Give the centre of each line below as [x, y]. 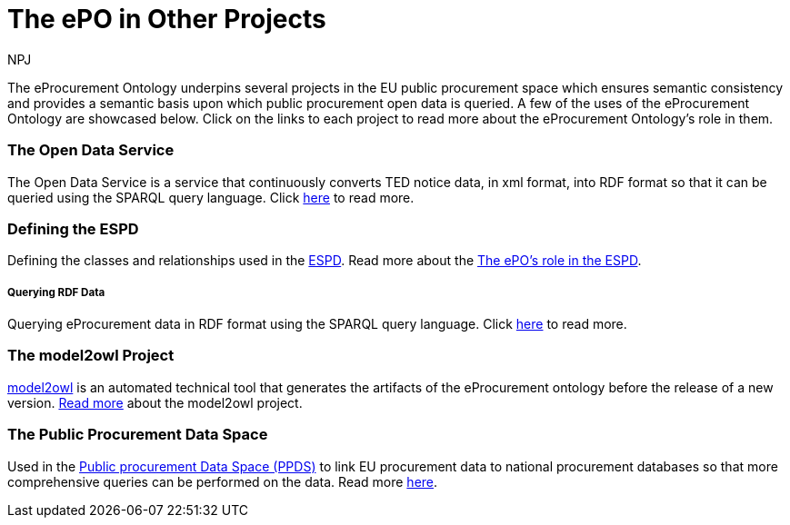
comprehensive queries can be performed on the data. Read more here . [223, 481]
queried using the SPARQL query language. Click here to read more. [211, 197]
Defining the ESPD [73, 228]
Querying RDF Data [56, 292]
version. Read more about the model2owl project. [155, 402]
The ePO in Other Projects [167, 19]
